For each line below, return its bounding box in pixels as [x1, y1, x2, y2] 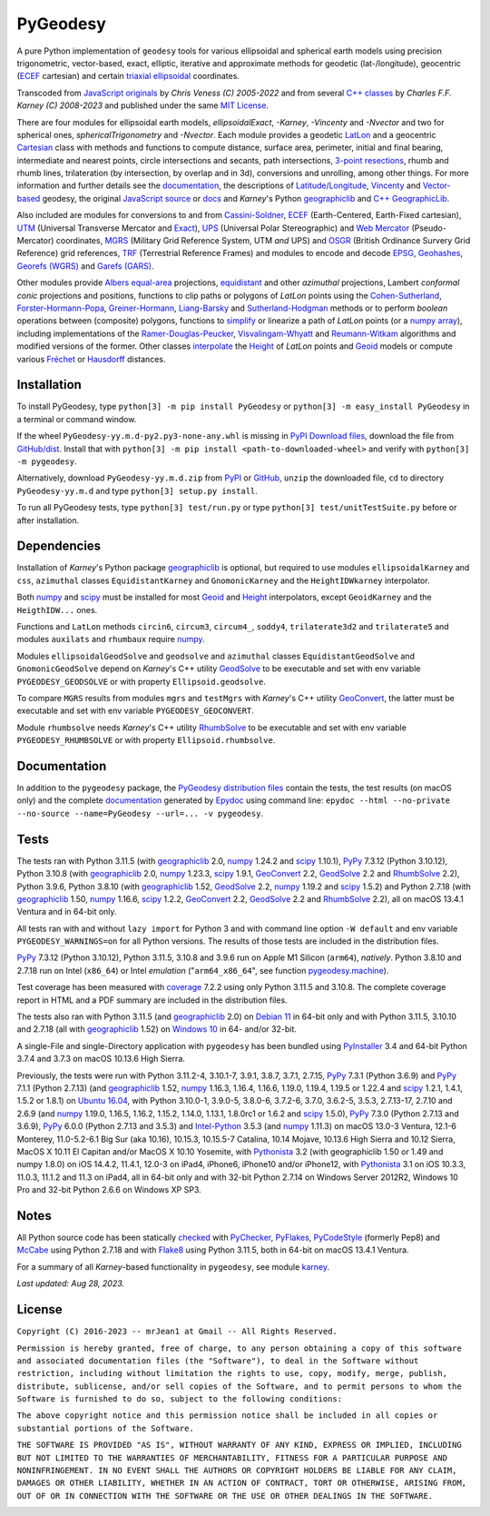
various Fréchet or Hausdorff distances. [16, 353, 166, 364]
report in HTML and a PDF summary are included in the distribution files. [16, 995, 288, 1006]
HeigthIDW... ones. [16, 604, 98, 615]
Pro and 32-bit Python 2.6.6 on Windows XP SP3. [16, 1184, 201, 1195]
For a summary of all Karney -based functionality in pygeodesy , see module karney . [16, 1261, 330, 1272]
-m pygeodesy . [16, 456, 77, 467]
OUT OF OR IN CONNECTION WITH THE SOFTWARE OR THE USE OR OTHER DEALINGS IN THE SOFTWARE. [16, 1491, 434, 1501]
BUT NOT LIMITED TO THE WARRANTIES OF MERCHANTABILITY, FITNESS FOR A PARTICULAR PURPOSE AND [16, 1452, 448, 1462]
